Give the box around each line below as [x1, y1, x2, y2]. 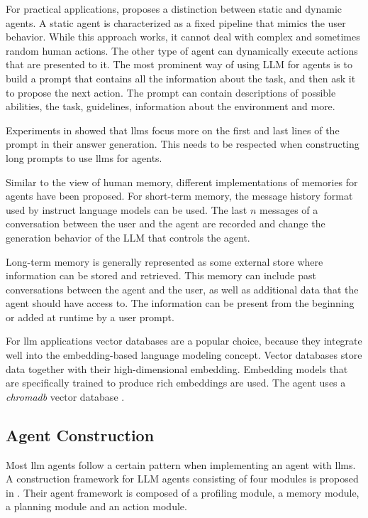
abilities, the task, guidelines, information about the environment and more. [6, 99, 335, 114]
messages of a [260, 202, 318, 217]
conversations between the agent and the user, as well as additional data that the [6, 281, 359, 296]
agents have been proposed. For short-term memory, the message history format [6, 188, 353, 203]
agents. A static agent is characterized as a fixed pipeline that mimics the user [6, 15, 346, 30]
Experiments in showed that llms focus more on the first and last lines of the [6, 122, 340, 137]
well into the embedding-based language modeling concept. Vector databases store [6, 347, 362, 362]
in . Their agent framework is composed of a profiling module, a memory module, [6, 485, 359, 500]
